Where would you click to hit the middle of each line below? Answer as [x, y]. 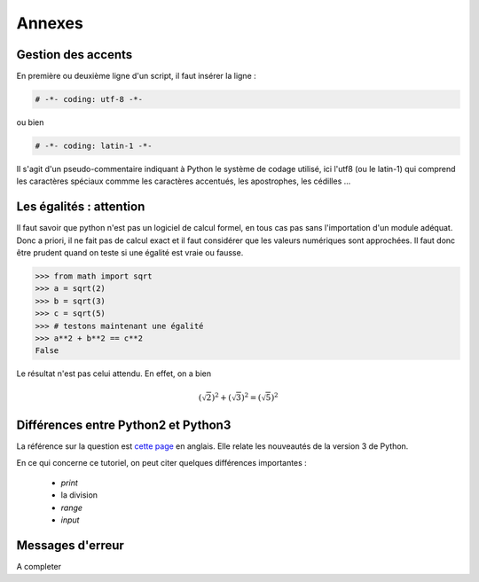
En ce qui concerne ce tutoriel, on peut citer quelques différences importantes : [162, 462]
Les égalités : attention [81, 207]
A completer [39, 567]
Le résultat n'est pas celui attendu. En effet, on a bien [114, 374]
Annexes [50, 23]
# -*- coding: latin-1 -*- [94, 146]
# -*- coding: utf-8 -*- [89, 99]
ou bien [30, 122]
